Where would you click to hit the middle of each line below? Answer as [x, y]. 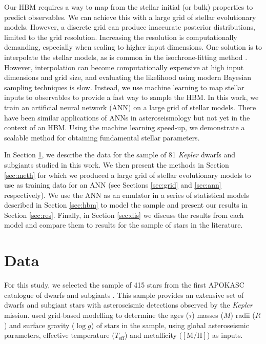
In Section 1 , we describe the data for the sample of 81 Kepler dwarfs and [120, 155]
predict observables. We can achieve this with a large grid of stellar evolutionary [130, 17]
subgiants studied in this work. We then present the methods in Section [117, 164]
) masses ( [208, 315]
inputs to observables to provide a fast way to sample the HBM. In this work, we [131, 97]
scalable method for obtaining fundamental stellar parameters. [102, 137]
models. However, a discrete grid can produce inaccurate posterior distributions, [130, 27]
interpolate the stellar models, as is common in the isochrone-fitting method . [126, 57]
